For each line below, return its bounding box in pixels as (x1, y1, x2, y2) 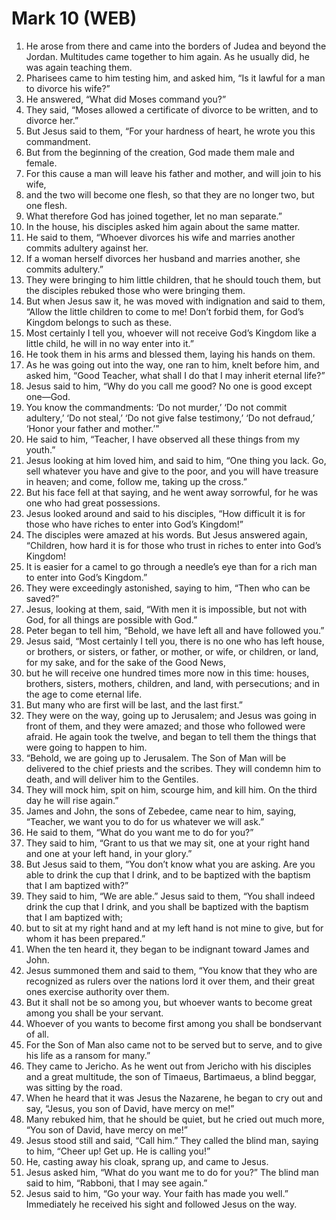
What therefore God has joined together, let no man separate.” (25, 210, 283, 222)
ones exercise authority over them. (25, 985, 170, 997)
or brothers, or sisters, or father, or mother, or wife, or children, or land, (25, 645, 319, 657)
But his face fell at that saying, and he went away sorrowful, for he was (25, 486, 319, 498)
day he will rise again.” (25, 794, 119, 806)
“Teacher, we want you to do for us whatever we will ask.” (25, 815, 265, 827)
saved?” (25, 592, 60, 604)
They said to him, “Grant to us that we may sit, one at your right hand (25, 837, 310, 849)
